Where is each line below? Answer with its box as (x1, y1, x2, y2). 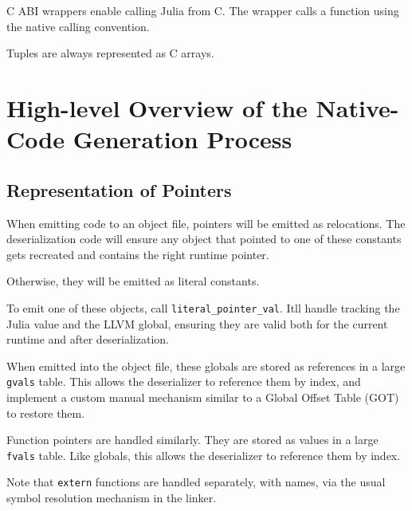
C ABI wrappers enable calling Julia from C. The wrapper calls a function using (6, 2, 399, 18)
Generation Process (73, 123, 292, 155)
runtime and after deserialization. (6, 331, 169, 348)
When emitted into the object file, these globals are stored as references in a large (6, 357, 406, 374)
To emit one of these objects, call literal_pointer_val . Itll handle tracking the (6, 299, 400, 316)
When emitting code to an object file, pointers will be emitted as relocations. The (6, 214, 406, 231)
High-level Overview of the (6, 91, 308, 124)
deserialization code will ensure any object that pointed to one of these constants (6, 230, 402, 247)
